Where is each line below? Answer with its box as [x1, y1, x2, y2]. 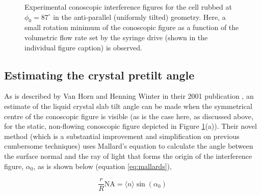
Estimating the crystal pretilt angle [4, 67, 195, 82]
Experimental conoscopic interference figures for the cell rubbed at [24, 2, 232, 12]
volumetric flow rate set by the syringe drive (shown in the [24, 32, 208, 42]
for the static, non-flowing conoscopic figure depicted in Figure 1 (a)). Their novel [4, 121, 257, 131]
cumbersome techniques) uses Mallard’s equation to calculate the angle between [4, 141, 253, 151]
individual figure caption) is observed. [24, 42, 142, 52]
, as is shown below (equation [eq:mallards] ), [33, 160, 172, 171]
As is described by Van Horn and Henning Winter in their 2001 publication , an [4, 91, 254, 101]
